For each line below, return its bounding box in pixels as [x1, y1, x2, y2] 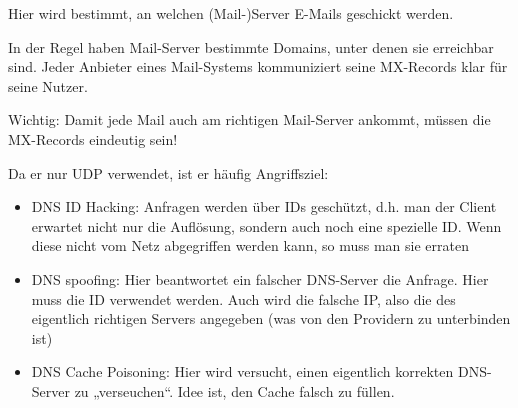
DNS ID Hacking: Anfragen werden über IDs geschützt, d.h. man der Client [31, 196, 497, 217]
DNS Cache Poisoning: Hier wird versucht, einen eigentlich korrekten [31, 361, 454, 382]
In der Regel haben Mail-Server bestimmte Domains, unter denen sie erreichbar [8, 36, 494, 57]
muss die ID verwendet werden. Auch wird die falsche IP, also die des [31, 288, 456, 309]
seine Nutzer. [8, 75, 88, 96]
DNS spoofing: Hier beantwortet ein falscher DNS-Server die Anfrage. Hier [31, 268, 489, 289]
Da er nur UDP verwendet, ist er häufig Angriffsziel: [8, 162, 329, 183]
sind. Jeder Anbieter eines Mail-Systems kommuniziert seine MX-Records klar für [8, 56, 508, 77]
